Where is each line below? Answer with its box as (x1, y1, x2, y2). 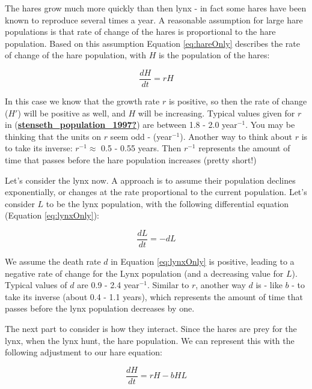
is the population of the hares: (158, 49, 270, 61)
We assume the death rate (5, 255, 101, 268)
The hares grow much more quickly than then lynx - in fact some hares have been (5, 2, 307, 14)
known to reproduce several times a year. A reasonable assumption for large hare (5, 13, 303, 26)
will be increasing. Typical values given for (138, 106, 295, 119)
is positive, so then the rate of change (168, 95, 307, 107)
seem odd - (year (110, 130, 172, 142)
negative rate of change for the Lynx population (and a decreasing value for (5, 267, 284, 279)
